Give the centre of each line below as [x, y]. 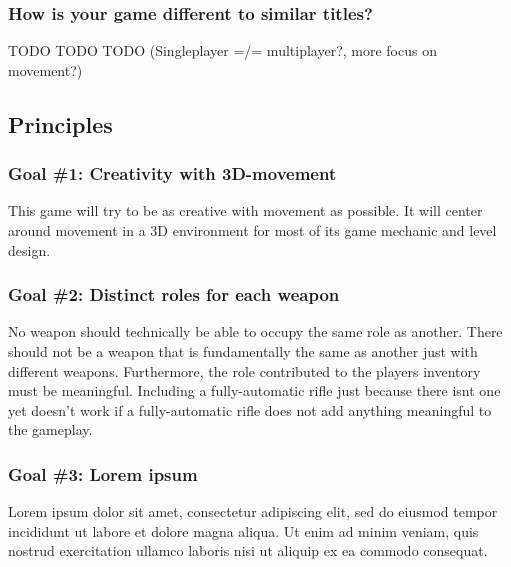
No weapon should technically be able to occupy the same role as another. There [255, 331]
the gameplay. [50, 429]
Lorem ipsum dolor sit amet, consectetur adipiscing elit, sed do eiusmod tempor [253, 511]
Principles [60, 123]
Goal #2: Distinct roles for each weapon [174, 294]
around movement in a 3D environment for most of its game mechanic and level [252, 230]
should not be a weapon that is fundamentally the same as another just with [243, 351]
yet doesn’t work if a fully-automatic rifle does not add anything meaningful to [250, 409]
